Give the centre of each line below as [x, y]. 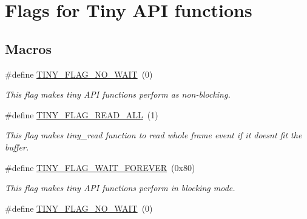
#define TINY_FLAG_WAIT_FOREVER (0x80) [100, 167]
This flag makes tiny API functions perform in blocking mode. [120, 188]
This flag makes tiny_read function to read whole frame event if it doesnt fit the [153, 135]
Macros [28, 48]
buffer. [17, 147]
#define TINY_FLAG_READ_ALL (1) [82, 114]
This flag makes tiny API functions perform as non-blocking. [118, 94]
